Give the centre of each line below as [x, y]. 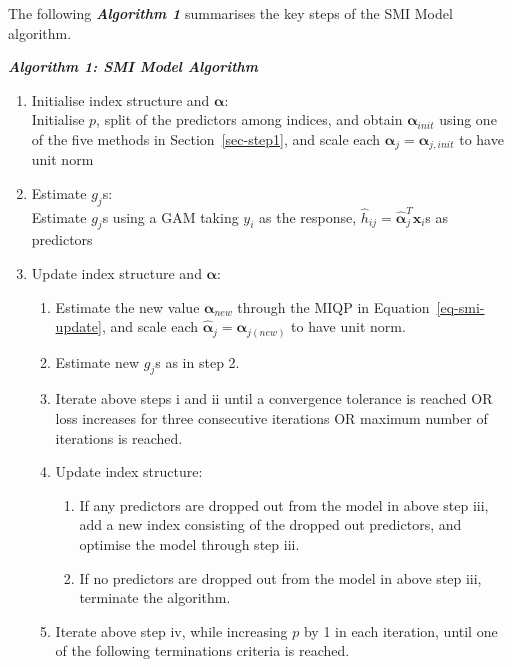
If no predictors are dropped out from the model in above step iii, [280, 577]
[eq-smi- [460, 306]
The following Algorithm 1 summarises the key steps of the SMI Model [230, 13]
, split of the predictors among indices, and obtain [249, 119]
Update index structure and [116, 272]
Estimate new [97, 361]
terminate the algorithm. [155, 597]
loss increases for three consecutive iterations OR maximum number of [271, 418]
